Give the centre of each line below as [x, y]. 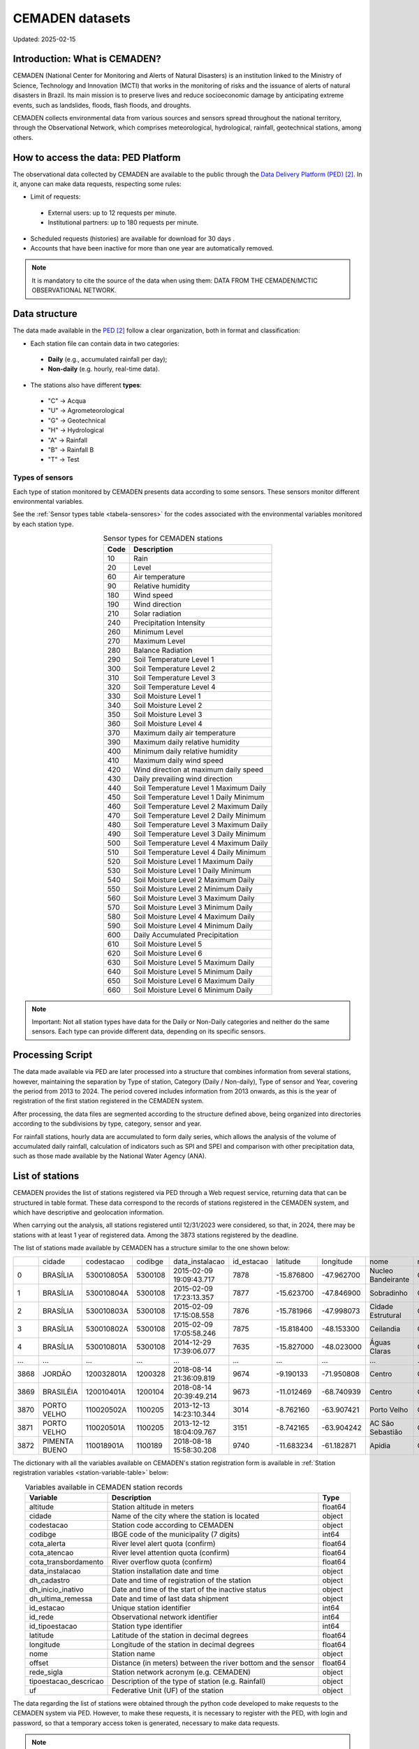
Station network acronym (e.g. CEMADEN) [182, 1672]
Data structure [45, 314]
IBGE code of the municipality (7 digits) [176, 1534]
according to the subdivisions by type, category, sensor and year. [107, 1124]
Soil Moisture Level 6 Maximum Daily [194, 981]
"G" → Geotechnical [77, 420]
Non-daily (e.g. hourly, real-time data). [104, 369]
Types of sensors [43, 478]
